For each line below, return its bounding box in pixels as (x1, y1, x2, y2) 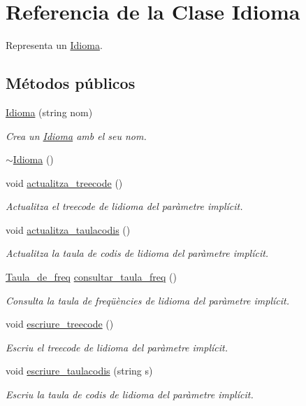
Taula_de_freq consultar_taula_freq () (6, 269, 177, 284)
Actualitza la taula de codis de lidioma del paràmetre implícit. (6, 246, 269, 260)
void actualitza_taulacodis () (6, 222, 131, 237)
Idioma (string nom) (6, 104, 93, 119)
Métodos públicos (6, 72, 136, 94)
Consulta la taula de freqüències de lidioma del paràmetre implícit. (6, 293, 290, 307)
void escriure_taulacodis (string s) (6, 363, 153, 378)
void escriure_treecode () (6, 316, 114, 331)
